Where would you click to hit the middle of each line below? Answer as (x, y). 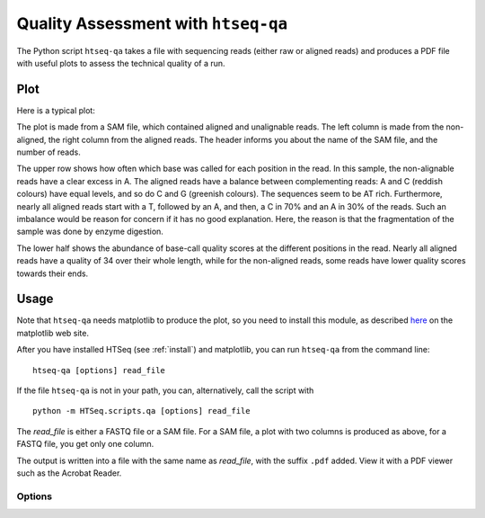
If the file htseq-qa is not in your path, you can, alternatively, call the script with (165, 390)
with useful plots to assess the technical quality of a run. (121, 63)
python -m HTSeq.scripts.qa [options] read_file (141, 411)
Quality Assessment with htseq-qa (152, 23)
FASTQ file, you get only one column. (85, 444)
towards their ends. (53, 273)
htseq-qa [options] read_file (99, 370)
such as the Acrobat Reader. (69, 473)
